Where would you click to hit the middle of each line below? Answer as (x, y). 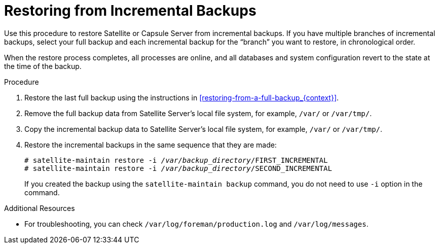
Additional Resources (40, 208)
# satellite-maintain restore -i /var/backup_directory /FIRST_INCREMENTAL (176, 160)
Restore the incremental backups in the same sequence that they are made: (151, 145)
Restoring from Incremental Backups (130, 11)
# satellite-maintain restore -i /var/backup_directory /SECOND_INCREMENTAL (178, 168)
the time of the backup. (43, 66)
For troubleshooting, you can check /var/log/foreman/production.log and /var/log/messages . (196, 224)
